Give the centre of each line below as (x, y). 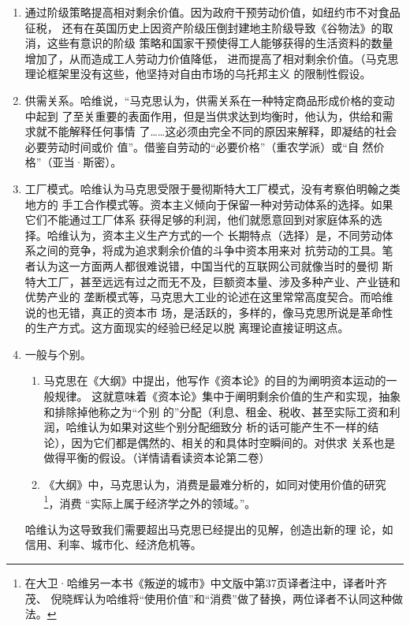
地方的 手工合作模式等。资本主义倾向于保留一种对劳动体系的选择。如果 (209, 204)
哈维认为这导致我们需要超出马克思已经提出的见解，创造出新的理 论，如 (209, 529)
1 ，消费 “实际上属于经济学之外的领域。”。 (150, 501)
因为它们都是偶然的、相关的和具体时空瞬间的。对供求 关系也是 (233, 442)
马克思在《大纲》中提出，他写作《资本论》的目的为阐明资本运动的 (215, 380)
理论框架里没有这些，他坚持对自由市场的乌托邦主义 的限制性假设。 (198, 74)
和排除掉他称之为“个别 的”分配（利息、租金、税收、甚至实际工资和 (216, 411)
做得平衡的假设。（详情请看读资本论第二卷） (157, 458)
